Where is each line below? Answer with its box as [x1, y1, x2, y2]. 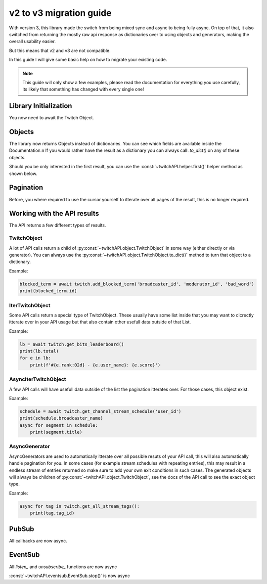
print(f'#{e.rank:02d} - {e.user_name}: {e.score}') [30, 362, 161, 368]
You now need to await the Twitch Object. [9, 115, 94, 121]
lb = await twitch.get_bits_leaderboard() [19, 341, 124, 347]
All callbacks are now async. [9, 538, 67, 543]
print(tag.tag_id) [30, 510, 75, 516]
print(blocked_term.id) [19, 288, 78, 294]
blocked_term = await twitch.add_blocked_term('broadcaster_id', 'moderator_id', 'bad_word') [19, 281, 255, 287]
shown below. [9, 171, 38, 177]
